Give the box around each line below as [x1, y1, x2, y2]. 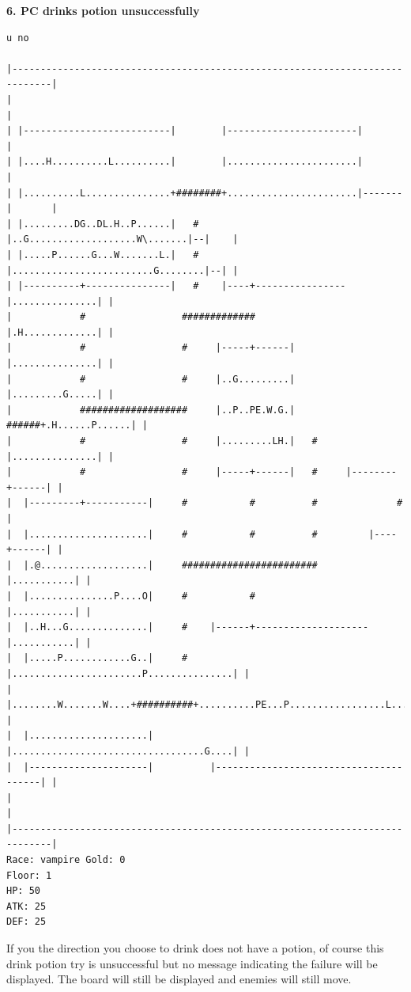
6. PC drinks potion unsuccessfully [6, 2, 200, 18]
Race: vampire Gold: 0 [6, 854, 126, 866]
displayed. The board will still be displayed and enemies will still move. [6, 971, 352, 987]
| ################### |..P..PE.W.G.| [6, 404, 296, 416]
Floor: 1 [6, 869, 52, 881]
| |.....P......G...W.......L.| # [6, 249, 199, 260]
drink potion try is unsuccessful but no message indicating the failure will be [6, 955, 378, 971]
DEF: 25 [6, 916, 47, 928]
